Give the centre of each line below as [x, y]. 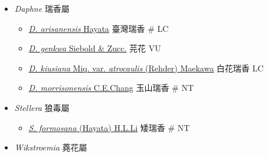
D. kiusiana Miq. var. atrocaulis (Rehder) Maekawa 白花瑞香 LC [146, 68]
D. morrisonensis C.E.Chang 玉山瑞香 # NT [111, 88]
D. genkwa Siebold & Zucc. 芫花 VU [95, 48]
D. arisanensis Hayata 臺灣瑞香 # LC [99, 28]
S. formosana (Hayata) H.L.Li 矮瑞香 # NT [109, 127]
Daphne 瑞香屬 [42, 8]
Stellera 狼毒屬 [42, 107]
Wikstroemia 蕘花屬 [51, 147]
